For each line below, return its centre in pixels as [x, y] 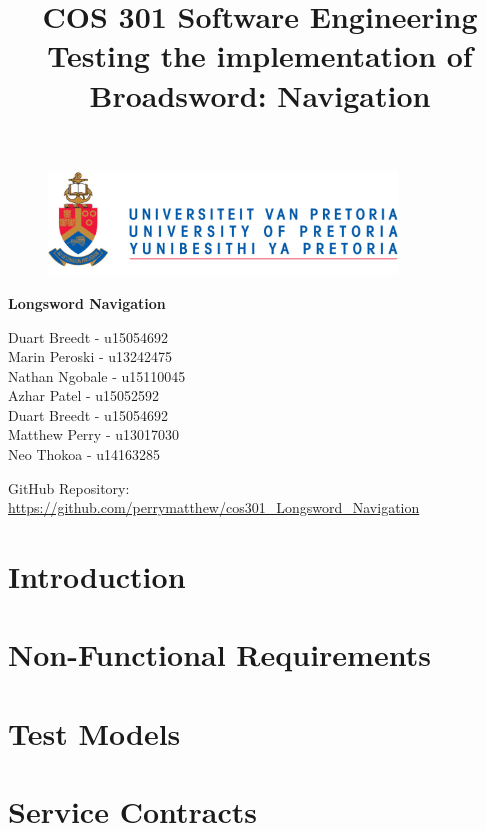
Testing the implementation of [260, 55]
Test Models [94, 732]
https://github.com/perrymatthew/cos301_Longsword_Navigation [214, 507]
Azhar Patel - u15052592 [84, 395]
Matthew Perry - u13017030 [93, 434]
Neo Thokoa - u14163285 [84, 454]
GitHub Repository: [69, 487]
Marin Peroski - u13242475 [90, 356]
